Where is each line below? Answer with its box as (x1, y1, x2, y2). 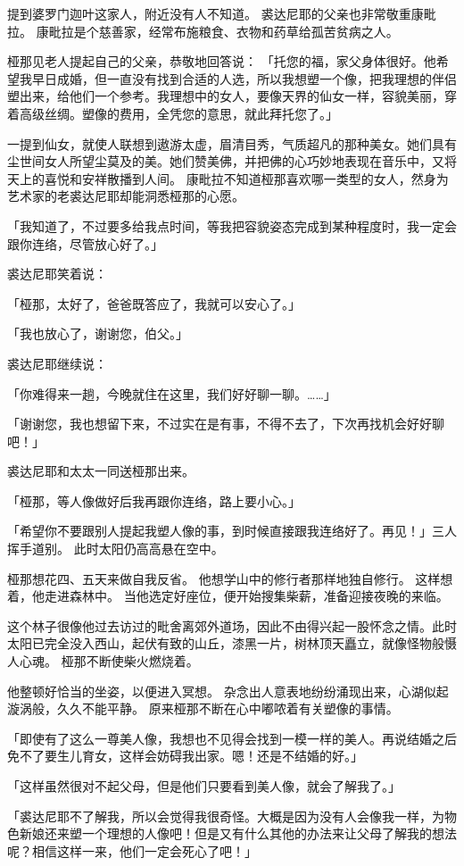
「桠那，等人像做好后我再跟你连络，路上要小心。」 (7, 491, 301, 510)
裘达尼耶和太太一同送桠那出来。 (7, 462, 195, 480)
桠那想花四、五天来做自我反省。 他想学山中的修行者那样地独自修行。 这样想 (7, 569, 453, 587)
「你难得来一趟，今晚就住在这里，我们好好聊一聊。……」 (7, 384, 336, 403)
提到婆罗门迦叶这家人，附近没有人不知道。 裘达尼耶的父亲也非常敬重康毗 (7, 4, 436, 22)
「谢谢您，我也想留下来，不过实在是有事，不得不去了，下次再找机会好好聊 (7, 414, 444, 433)
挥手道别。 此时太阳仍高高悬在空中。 (7, 539, 224, 558)
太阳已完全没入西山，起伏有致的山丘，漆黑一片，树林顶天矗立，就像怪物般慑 (7, 634, 457, 653)
